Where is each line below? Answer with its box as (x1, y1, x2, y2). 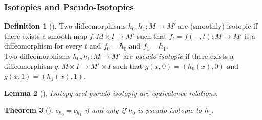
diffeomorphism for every (4, 40, 83, 51)
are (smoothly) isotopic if (178, 20, 258, 31)
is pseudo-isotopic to (137, 105, 202, 115)
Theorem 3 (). (4, 105, 53, 115)
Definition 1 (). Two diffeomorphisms (4, 20, 126, 31)
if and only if (85, 105, 126, 115)
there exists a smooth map (4, 30, 88, 41)
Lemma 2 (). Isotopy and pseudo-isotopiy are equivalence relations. (4, 87, 218, 98)
